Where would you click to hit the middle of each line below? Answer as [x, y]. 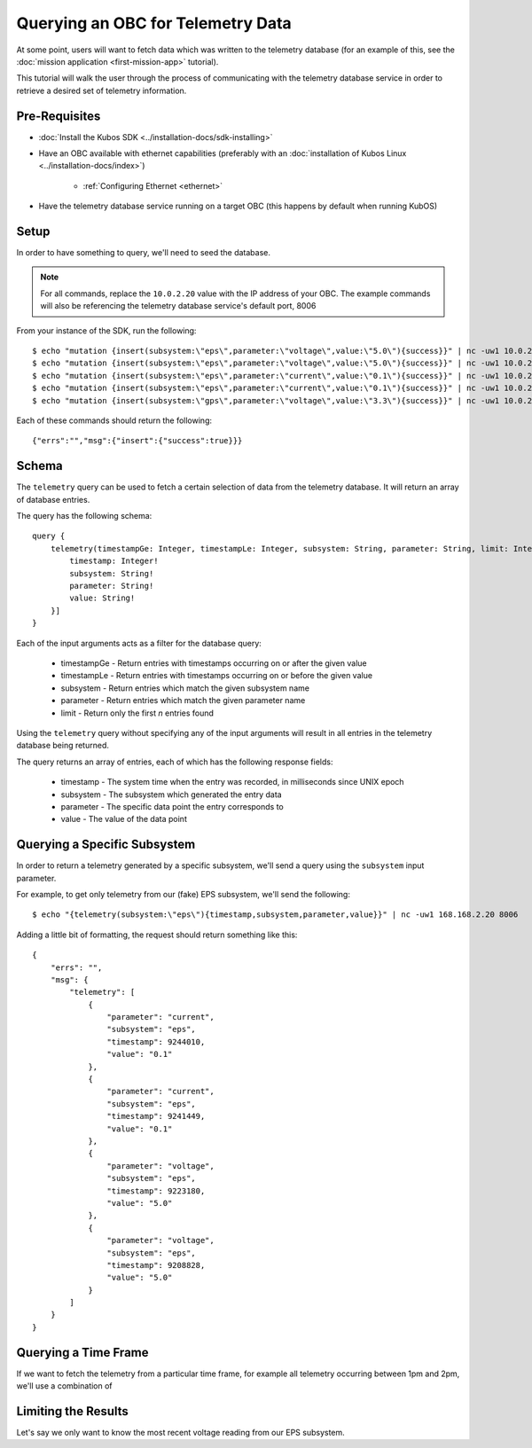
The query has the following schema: [84, 516]
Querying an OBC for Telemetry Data [154, 23]
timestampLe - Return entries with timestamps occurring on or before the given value [216, 676]
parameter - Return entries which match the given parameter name [183, 701]
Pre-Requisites [59, 116]
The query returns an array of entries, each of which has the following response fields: [175, 762]
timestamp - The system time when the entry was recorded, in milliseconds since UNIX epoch [232, 782]
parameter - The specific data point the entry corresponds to [172, 806]
